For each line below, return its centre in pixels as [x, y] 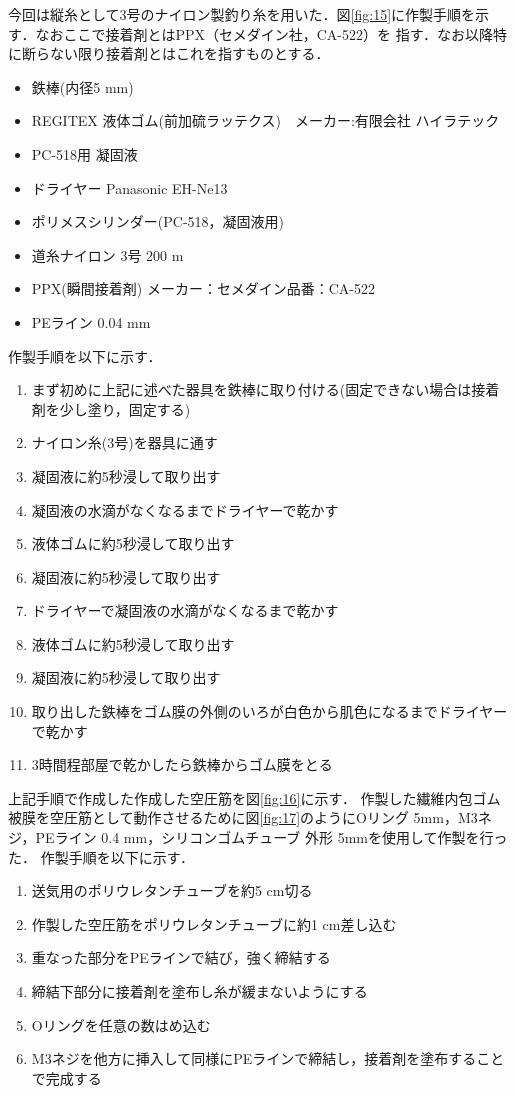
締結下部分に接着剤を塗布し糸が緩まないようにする [199, 991]
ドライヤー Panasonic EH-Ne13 [129, 187]
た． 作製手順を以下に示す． [101, 856]
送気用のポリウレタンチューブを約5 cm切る [172, 890]
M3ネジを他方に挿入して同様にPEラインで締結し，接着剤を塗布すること [268, 1058]
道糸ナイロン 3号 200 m [107, 254]
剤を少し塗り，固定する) [111, 408]
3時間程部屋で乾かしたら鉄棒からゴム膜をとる [182, 764]
